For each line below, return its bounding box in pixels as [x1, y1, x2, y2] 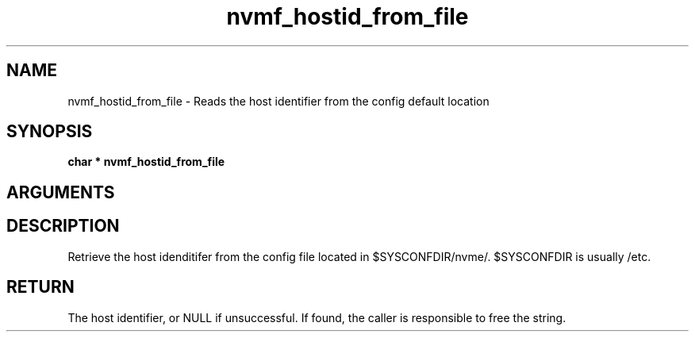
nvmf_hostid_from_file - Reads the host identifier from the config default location [67, 94, 490, 108]
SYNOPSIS [6, 121, 93, 142]
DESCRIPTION [6, 216, 120, 236]
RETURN [6, 277, 75, 298]
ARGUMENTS [6, 182, 115, 202]
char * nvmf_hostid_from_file [67, 155, 225, 169]
